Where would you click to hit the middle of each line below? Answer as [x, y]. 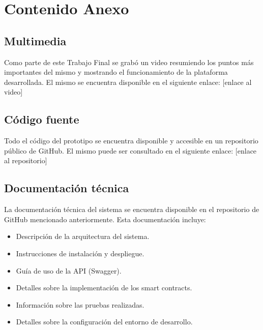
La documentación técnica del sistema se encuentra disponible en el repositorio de [132, 209]
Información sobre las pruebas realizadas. [80, 304]
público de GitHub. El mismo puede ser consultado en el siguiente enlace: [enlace [130, 150]
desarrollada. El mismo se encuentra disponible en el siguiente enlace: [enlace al [128, 82]
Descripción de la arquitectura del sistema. [83, 236]
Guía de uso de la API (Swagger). [69, 270]
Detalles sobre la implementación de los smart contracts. [104, 288]
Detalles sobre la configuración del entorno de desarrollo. [104, 322]
